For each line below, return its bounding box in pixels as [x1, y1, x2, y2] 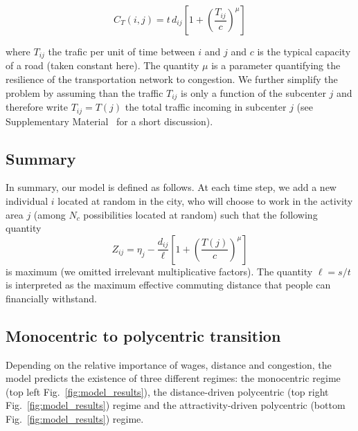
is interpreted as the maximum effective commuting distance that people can [6, 277, 331, 292]
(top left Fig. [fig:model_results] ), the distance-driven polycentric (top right [6, 384, 329, 398]
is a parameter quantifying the [211, 58, 341, 73]
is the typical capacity [257, 44, 351, 58]
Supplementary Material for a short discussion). [6, 113, 213, 128]
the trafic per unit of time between [48, 44, 195, 58]
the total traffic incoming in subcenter [125, 100, 287, 114]
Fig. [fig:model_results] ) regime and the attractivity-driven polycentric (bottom [6, 398, 346, 412]
